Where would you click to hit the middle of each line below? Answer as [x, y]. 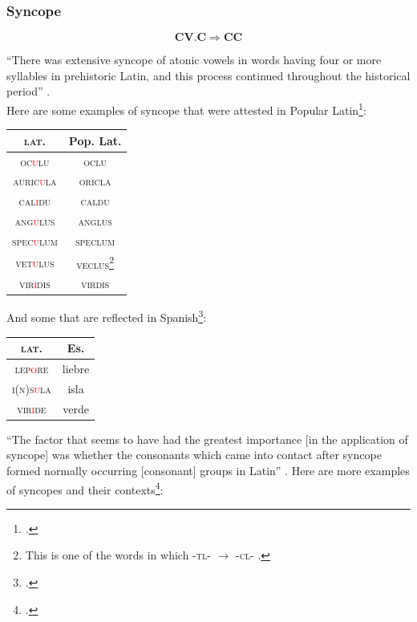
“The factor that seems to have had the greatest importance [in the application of [207, 439]
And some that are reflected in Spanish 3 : [107, 316]
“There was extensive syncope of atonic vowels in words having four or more [194, 60]
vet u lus [35, 262]
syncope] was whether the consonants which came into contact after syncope [194, 455]
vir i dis [34, 284]
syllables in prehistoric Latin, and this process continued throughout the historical [208, 75]
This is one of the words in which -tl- [118, 555]
